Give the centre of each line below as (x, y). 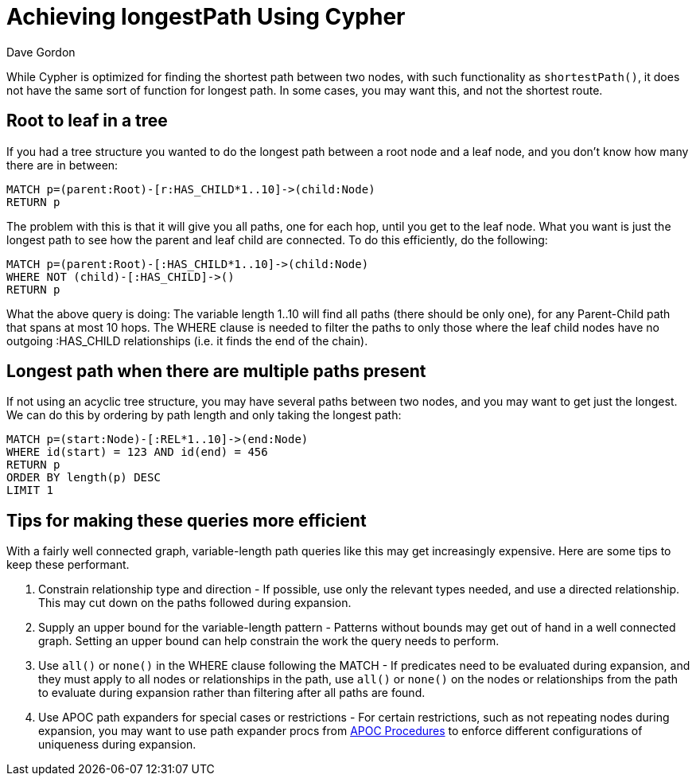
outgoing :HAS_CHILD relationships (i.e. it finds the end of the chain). (187, 340)
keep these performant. (68, 565)
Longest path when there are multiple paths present (216, 372)
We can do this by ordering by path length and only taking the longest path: (204, 415)
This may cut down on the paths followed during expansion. (195, 603)
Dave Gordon (41, 52)
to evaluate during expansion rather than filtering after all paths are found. (232, 693)
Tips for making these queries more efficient (187, 520)
